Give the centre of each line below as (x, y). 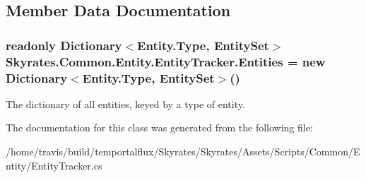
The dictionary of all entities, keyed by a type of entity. (125, 103)
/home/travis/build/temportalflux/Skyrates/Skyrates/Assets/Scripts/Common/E (183, 152)
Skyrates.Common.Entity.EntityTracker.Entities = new (166, 61)
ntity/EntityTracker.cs (54, 165)
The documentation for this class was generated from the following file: (159, 127)
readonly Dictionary (64, 45)
